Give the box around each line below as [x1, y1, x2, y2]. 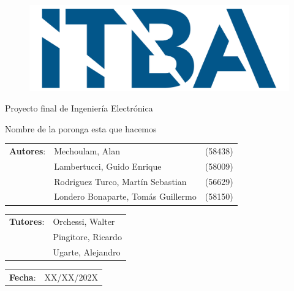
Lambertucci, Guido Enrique [54, 159, 162, 172]
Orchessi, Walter [53, 215, 115, 228]
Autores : [9, 144, 46, 157]
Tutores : [9, 215, 45, 228]
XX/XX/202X [44, 270, 99, 283]
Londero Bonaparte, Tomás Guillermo [54, 190, 197, 203]
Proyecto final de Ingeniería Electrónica [5, 101, 153, 114]
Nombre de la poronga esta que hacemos [5, 122, 157, 135]
